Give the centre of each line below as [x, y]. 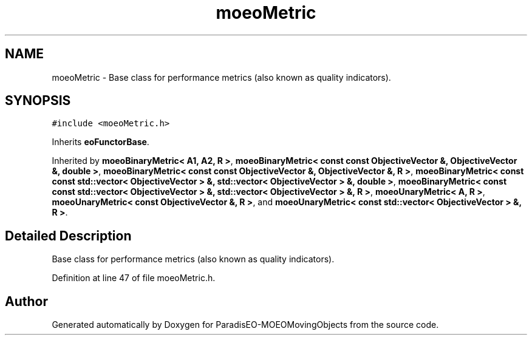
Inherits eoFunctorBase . [101, 142]
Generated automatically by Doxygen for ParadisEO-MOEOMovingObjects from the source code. [245, 325]
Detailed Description [68, 236]
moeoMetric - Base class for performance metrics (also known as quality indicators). [221, 77]
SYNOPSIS [38, 101]
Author [26, 301]
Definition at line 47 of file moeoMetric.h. [134, 278]
